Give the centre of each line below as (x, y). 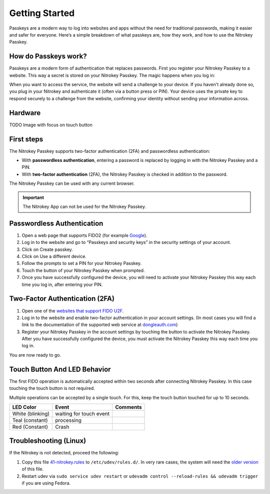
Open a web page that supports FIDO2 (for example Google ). (84, 235)
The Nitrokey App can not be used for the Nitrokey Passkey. (84, 206)
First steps (26, 139)
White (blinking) (31, 413)
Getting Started (42, 13)
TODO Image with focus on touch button (51, 125)
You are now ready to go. (35, 355)
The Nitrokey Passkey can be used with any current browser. (72, 183)
